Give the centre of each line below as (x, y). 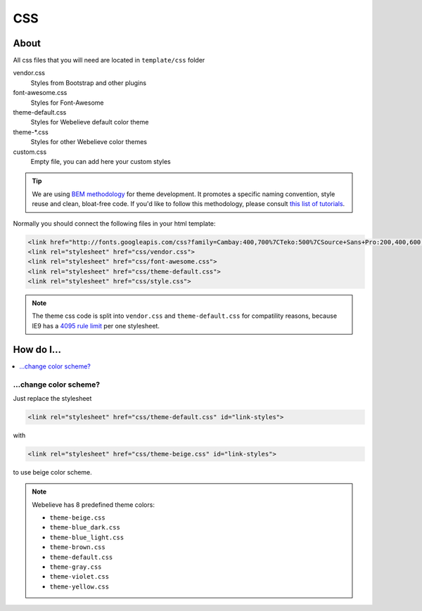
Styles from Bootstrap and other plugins (89, 83)
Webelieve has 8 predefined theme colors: (93, 504)
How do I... (37, 349)
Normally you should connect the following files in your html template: (114, 223)
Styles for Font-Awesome (67, 103)
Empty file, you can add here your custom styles (101, 161)
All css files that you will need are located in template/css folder (109, 60)
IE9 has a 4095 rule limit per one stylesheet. (96, 326)
